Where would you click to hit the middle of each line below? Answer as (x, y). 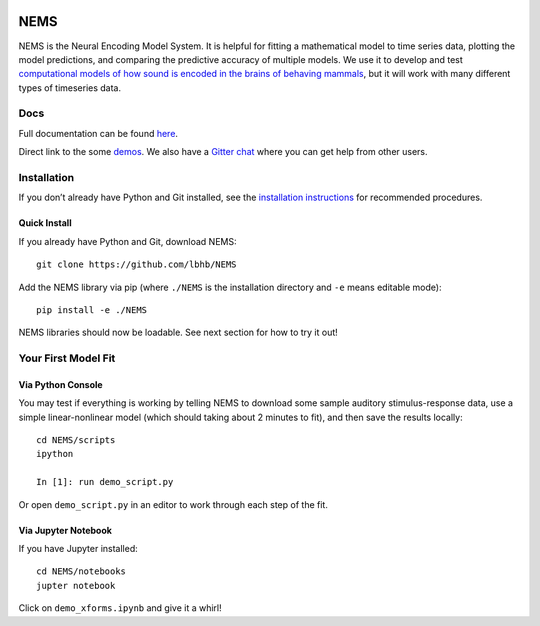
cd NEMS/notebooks (81, 571)
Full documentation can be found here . (98, 133)
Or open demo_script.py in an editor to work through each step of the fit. (173, 504)
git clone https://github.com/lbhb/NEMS (136, 264)
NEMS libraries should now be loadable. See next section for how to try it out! (178, 332)
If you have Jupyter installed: (78, 548)
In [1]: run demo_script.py (105, 482)
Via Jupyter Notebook (65, 530)
